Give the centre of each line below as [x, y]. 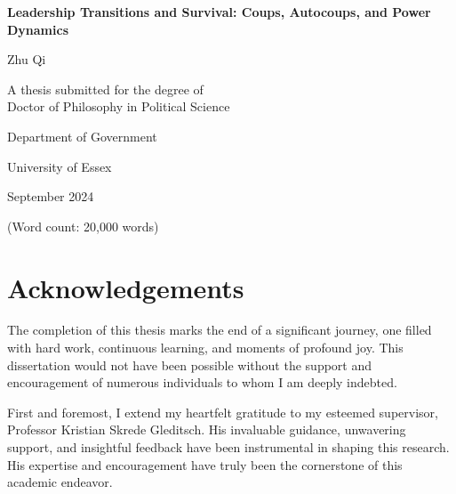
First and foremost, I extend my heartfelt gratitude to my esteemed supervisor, [223, 412]
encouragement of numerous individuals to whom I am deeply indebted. [202, 382]
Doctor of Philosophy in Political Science [119, 106]
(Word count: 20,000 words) [83, 226]
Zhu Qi [27, 59]
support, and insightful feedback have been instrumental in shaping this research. [228, 447]
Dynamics [38, 29]
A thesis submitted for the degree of [105, 89]
